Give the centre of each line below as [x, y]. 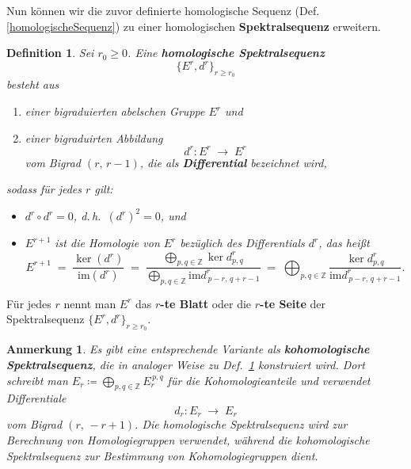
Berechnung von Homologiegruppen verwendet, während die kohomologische [188, 439]
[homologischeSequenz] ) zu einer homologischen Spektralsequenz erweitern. [194, 26]
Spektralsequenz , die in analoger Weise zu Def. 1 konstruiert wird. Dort [186, 364]
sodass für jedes [44, 189]
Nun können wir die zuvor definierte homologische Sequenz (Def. [163, 10]
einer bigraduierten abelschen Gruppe [115, 111]
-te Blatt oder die [206, 303]
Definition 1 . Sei [50, 53]
